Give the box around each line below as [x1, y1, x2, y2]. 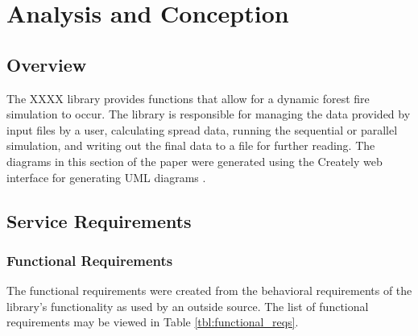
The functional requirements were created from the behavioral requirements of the [6, 282, 412, 299]
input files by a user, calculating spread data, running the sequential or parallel [6, 121, 398, 138]
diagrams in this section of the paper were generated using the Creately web [6, 152, 383, 169]
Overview [6, 52, 87, 77]
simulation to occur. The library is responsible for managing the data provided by [6, 106, 411, 122]
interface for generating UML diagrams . [6, 168, 206, 185]
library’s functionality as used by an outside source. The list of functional [6, 297, 369, 314]
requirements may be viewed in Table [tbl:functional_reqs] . [6, 313, 299, 330]
